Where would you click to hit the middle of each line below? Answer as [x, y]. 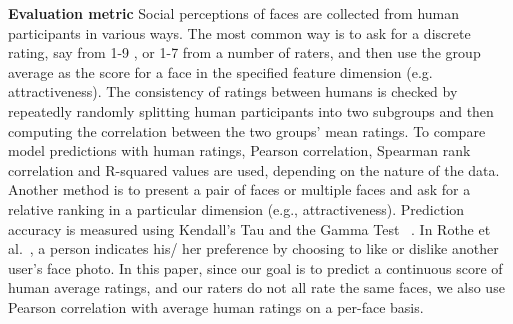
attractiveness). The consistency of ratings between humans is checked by [233, 91]
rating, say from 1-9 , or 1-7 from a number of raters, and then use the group [244, 52]
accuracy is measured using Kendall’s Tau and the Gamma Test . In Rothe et [249, 228]
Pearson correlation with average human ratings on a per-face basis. [216, 306]
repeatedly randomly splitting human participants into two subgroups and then [251, 110]
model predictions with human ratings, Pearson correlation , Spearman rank [239, 150]
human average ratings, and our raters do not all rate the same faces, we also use [256, 287]
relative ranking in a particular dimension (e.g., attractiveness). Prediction [236, 208]
